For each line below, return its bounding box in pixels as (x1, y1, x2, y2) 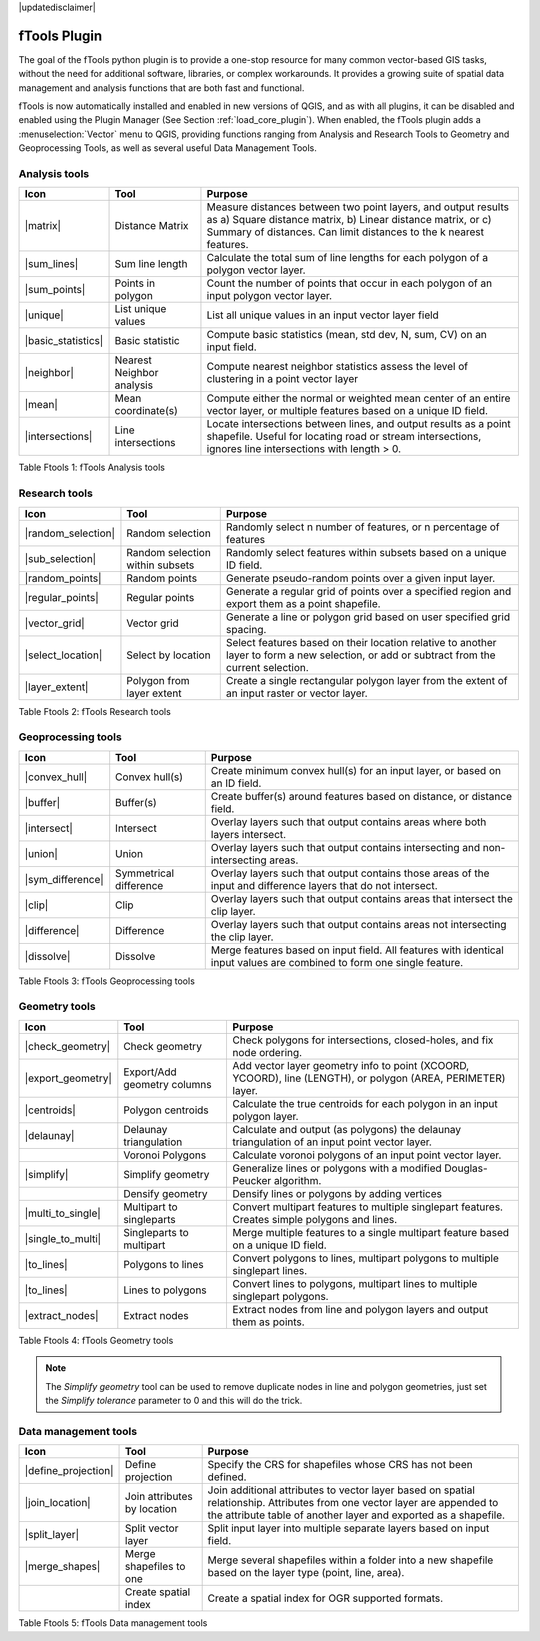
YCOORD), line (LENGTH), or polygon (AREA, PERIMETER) (232, 1071, 506, 1085)
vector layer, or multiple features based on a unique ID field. (206, 404, 489, 418)
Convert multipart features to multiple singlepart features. (232, 1200, 504, 1214)
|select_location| (24, 648, 103, 662)
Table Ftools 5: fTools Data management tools (18, 1617, 208, 1629)
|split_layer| (24, 1528, 80, 1542)
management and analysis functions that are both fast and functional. (18, 81, 305, 94)
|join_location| (24, 1496, 91, 1510)
